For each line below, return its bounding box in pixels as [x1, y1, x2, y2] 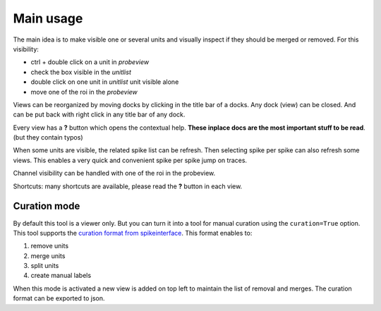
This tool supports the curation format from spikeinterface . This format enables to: [13, 228, 253, 237]
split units [30, 262, 59, 270]
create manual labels [30, 272, 92, 280]
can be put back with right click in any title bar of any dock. [13, 110, 186, 119]
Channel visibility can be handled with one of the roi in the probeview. [13, 169, 216, 178]
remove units [30, 242, 69, 250]
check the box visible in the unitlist [30, 68, 132, 76]
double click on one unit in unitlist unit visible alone [30, 78, 179, 86]
